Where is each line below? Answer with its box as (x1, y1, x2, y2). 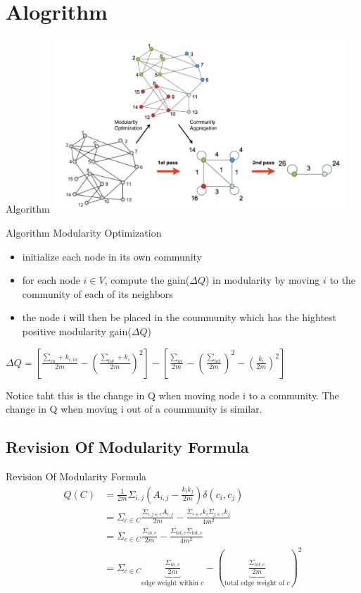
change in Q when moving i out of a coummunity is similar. (6, 401, 262, 416)
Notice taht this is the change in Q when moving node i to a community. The (6, 387, 339, 402)
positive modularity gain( (22, 323, 132, 338)
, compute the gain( (104, 273, 190, 287)
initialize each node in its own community (22, 249, 202, 263)
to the (329, 273, 355, 287)
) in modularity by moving (205, 273, 320, 287)
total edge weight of (224, 580, 285, 587)
